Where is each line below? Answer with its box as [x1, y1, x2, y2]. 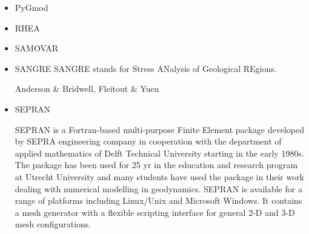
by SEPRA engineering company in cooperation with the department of [15, 135, 282, 148]
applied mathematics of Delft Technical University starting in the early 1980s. [15, 146, 304, 159]
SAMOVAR [15, 42, 59, 54]
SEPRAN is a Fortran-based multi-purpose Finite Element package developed [15, 123, 304, 135]
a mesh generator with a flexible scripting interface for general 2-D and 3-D [15, 206, 295, 218]
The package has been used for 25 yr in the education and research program [15, 158, 298, 171]
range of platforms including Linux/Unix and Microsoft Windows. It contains [15, 194, 302, 207]
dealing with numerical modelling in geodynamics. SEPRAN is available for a [15, 182, 302, 195]
